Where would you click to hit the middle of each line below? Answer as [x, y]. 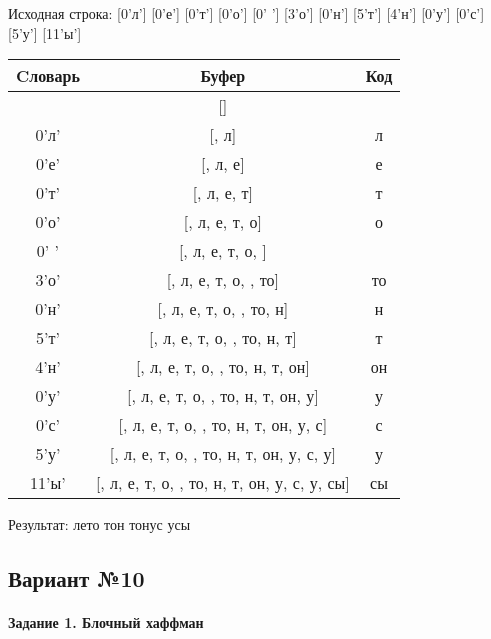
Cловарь [48, 76]
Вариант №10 [76, 578]
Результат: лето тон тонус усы [99, 524]
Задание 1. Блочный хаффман [106, 622]
